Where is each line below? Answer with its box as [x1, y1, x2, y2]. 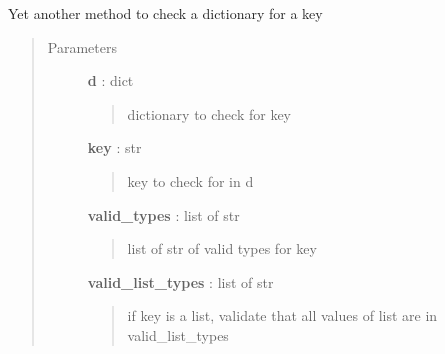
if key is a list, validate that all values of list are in [127, 305, 438, 326]
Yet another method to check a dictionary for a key [8, 3, 323, 23]
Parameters [47, 36, 117, 57]
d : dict [87, 70, 134, 91]
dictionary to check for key [127, 103, 292, 124]
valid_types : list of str [87, 204, 240, 225]
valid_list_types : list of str [87, 271, 274, 292]
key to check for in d [127, 170, 254, 191]
